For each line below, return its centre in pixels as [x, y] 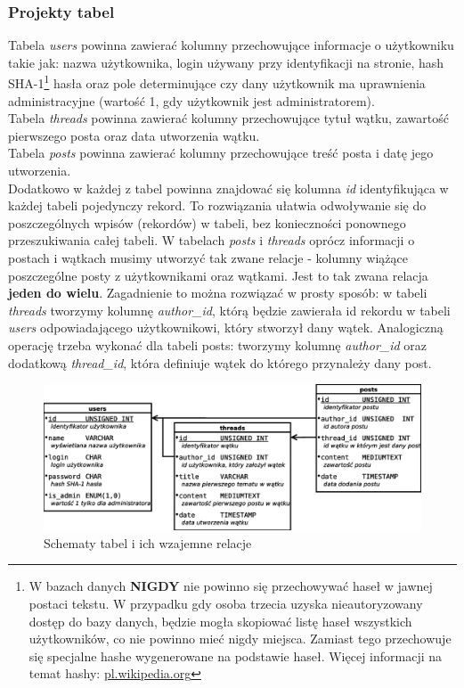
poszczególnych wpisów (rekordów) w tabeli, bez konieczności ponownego [207, 222]
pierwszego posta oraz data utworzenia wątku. [134, 135]
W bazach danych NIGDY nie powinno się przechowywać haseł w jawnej [231, 586]
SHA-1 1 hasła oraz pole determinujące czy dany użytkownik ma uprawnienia [217, 82]
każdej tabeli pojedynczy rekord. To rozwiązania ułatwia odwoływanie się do [217, 205]
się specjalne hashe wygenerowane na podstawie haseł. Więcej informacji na [236, 655]
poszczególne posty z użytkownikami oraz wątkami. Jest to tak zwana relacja [218, 275]
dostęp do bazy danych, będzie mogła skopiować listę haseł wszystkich [220, 621]
